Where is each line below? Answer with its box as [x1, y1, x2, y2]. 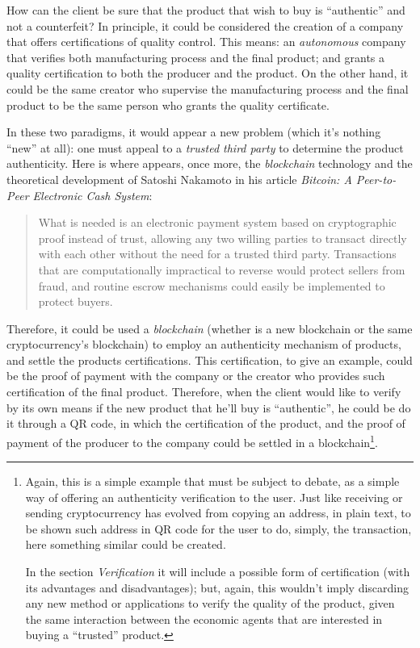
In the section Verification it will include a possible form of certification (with [25, 563, 410, 580]
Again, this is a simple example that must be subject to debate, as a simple [25, 473, 400, 490]
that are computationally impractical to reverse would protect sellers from [38, 261, 405, 278]
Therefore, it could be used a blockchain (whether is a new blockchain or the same [6, 320, 413, 337]
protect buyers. [38, 293, 113, 310]
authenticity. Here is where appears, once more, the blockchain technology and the [6, 155, 413, 172]
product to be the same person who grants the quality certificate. [6, 96, 330, 113]
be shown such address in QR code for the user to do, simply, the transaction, [25, 520, 412, 537]
